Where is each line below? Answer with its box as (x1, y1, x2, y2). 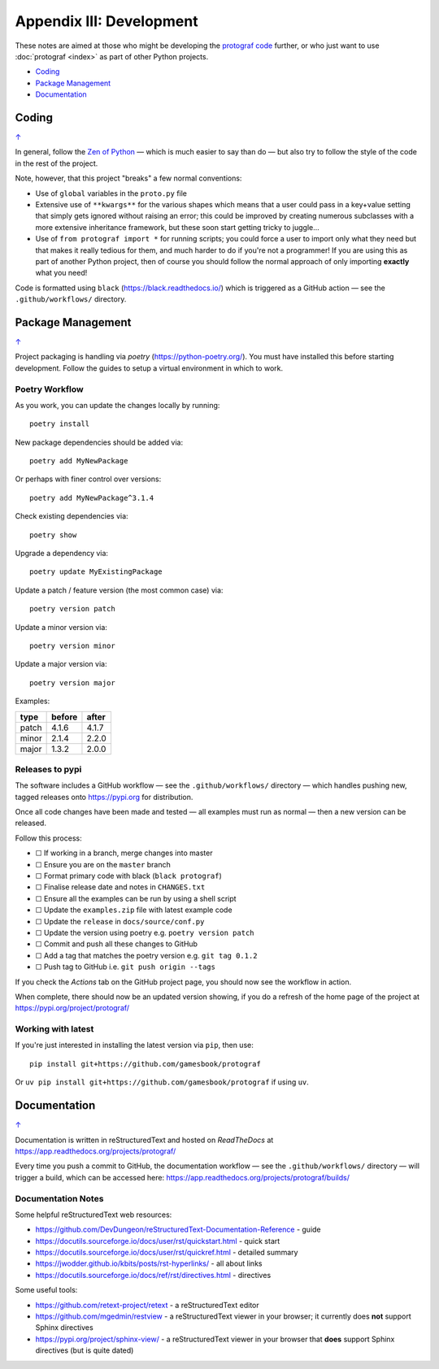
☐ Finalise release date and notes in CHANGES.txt (35, 882, 206, 892)
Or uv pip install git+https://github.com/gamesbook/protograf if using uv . (15, 1077, 309, 1087)
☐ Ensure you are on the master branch (35, 859, 171, 869)
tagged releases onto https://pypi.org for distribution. (15, 792, 193, 802)
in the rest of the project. (15, 159, 98, 168)
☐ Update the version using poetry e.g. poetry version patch (35, 928, 255, 937)
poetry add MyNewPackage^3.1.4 (29, 493, 154, 502)
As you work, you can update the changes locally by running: (15, 400, 220, 410)
